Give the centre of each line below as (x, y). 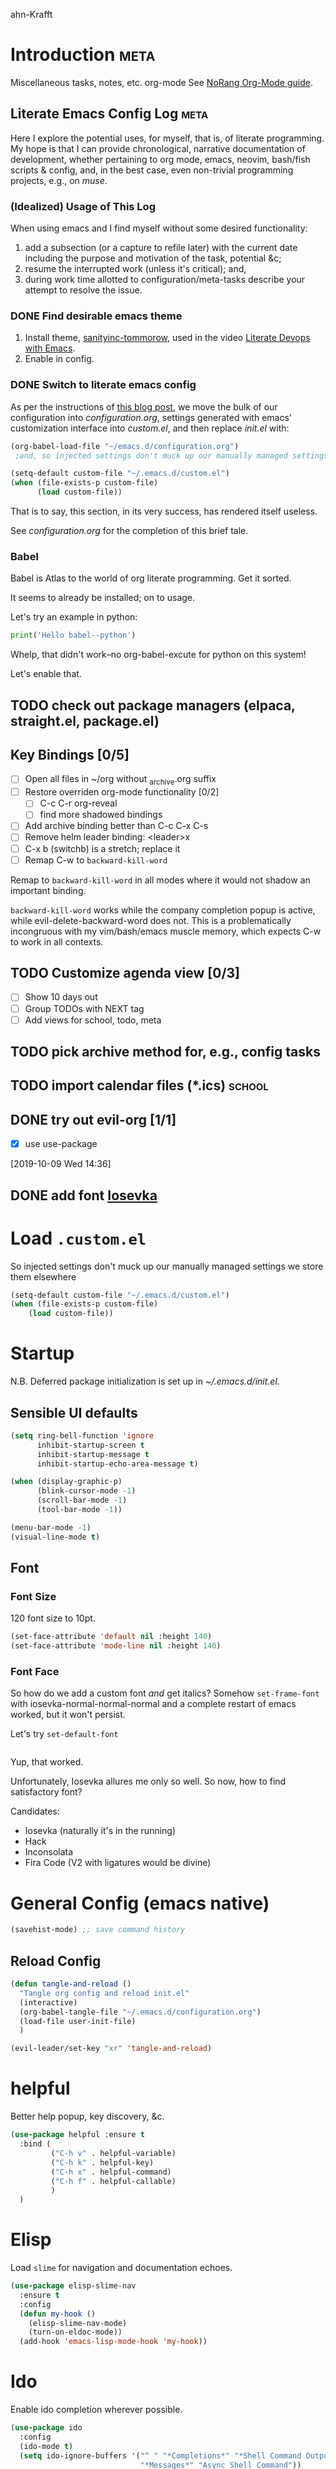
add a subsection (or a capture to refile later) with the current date (161, 248)
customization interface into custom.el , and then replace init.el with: (150, 428)
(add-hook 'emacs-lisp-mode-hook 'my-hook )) (113, 2342)
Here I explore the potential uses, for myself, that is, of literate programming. (167, 138)
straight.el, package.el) (85, 720)
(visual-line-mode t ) (55, 1537)
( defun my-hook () (58, 2314)
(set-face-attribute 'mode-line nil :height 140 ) (116, 1646)
